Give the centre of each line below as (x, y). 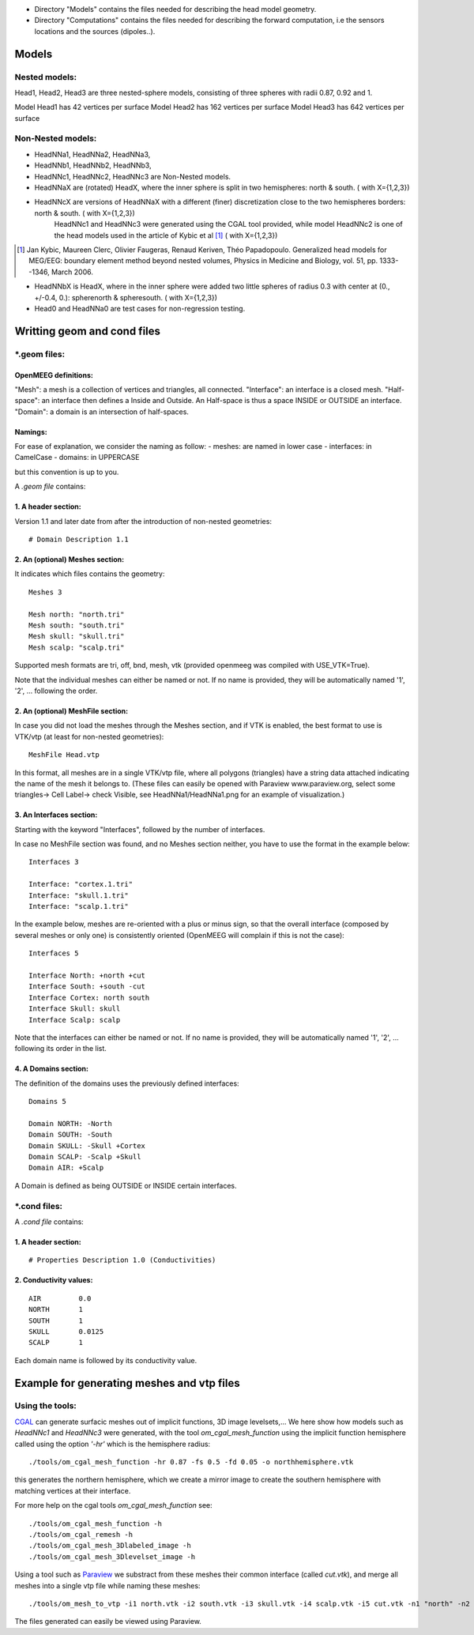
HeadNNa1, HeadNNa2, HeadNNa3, (92, 154)
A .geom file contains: (50, 487)
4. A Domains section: (51, 1069)
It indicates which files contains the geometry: (90, 574)
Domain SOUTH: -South (70, 1135)
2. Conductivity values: (54, 1280)
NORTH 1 (56, 1309)
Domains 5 (47, 1102)
